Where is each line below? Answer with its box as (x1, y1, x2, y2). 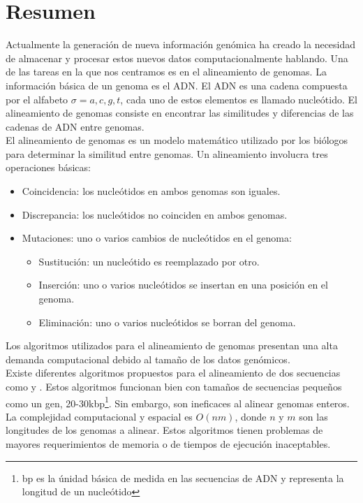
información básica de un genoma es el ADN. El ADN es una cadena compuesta (6, 78, 348, 92)
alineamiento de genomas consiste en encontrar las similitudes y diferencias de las (6, 105, 354, 120)
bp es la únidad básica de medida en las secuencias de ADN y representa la (22, 470, 344, 485)
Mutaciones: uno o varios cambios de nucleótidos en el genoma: (22, 231, 292, 245)
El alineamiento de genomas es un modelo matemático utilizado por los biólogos (6, 133, 348, 147)
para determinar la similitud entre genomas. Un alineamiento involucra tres (6, 146, 328, 161)
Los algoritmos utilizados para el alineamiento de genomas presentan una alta (6, 338, 338, 353)
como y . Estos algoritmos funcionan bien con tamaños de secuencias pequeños (6, 379, 342, 393)
